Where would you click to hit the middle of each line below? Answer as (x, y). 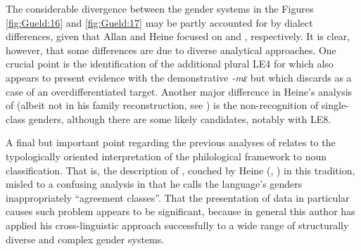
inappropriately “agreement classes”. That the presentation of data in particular (178, 197)
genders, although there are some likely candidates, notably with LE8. (180, 118)
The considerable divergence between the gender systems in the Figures (160, 8)
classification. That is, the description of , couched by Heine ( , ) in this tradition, (180, 170)
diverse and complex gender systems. (85, 239)
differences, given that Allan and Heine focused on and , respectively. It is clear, (178, 36)
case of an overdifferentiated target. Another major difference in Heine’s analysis (179, 91)
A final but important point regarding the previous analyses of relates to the (171, 142)
